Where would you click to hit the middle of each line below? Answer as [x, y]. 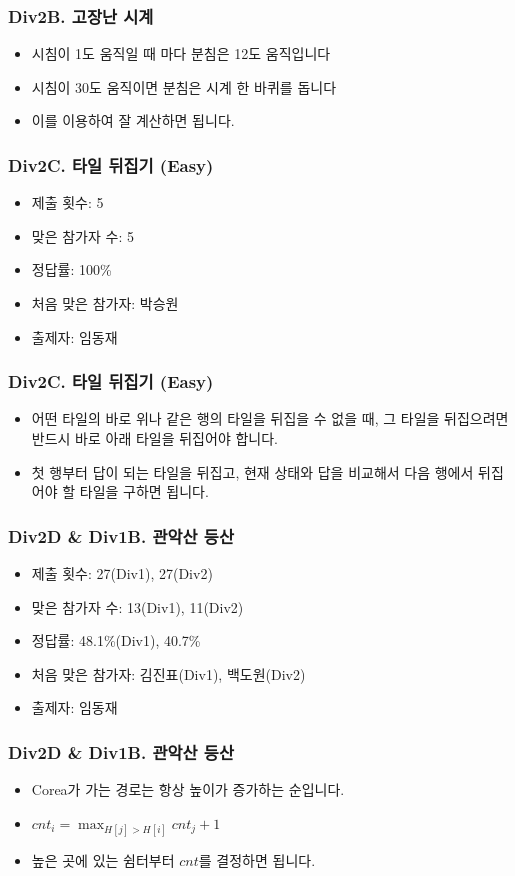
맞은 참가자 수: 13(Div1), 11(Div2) [137, 606]
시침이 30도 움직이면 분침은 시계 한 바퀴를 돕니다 [184, 86]
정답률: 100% [71, 269]
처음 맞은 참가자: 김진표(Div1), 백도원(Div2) [168, 673]
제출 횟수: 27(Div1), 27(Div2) [122, 573]
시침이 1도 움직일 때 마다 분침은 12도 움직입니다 [181, 53]
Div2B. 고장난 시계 [81, 15]
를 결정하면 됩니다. [257, 859]
